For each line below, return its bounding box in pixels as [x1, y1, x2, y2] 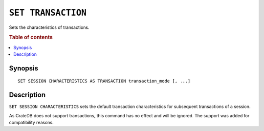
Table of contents [9, 34, 53, 41]
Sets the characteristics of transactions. [9, 24, 90, 30]
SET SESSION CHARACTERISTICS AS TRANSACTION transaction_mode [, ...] [18, 78, 191, 84]
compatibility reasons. [9, 120, 54, 126]
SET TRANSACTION [9, 7, 87, 18]
